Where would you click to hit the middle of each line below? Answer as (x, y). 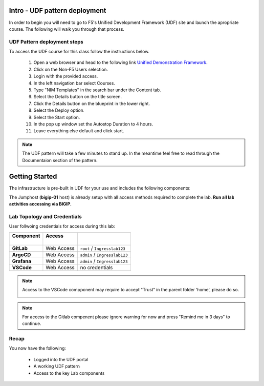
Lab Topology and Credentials (45, 216)
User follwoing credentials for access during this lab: (62, 226)
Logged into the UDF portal (61, 359)
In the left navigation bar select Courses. (74, 83)
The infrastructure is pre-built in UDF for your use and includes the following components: (100, 188)
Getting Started (33, 176)
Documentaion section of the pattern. (60, 160)
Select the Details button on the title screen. (78, 97)
